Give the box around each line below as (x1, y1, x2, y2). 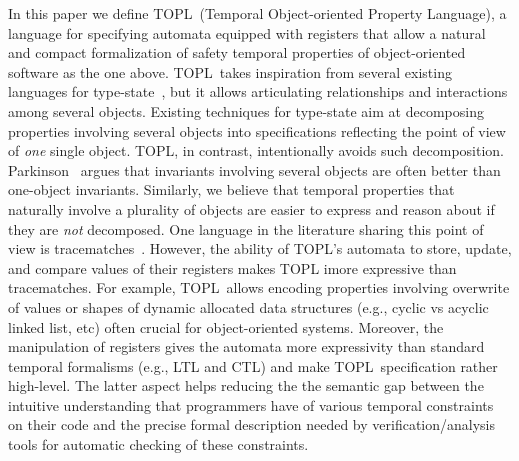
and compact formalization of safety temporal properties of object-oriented (8, 42, 466, 63)
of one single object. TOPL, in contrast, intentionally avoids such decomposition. (8, 140, 504, 161)
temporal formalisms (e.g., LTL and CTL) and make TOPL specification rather (8, 355, 498, 376)
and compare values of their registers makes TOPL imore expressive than (8, 257, 457, 278)
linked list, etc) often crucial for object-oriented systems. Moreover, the (8, 316, 444, 337)
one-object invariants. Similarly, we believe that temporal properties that (8, 179, 455, 200)
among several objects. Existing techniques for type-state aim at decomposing (8, 100, 484, 121)
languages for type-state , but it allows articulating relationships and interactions (8, 81, 508, 102)
